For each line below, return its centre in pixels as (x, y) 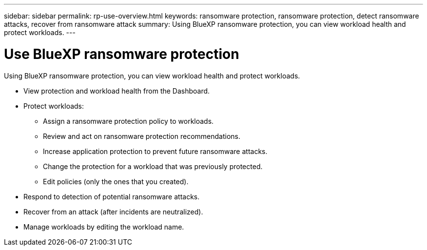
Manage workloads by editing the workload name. (104, 227)
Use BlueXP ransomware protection (122, 54)
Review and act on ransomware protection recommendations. (142, 136)
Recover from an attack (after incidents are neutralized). (113, 212)
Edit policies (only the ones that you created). (116, 181)
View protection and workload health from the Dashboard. (117, 91)
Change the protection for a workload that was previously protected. (153, 166)
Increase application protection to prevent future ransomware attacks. (155, 151)
